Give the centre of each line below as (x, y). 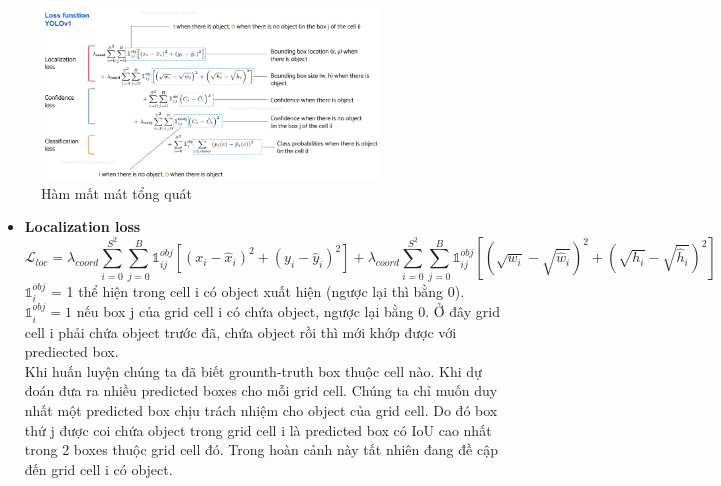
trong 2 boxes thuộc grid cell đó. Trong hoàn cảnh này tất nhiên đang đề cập (261, 449)
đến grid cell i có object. (98, 468)
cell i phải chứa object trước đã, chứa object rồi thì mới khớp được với (240, 331)
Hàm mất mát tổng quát (116, 192)
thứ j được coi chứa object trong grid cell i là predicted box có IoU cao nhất (258, 429)
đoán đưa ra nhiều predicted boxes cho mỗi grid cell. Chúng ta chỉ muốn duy (261, 390)
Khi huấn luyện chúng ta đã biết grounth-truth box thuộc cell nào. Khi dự (253, 370)
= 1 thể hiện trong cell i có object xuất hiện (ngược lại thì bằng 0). (258, 290)
